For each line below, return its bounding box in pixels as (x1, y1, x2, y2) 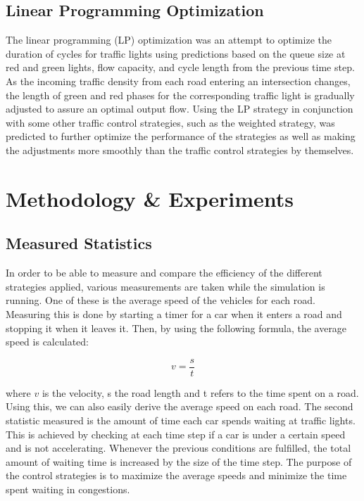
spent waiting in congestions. (6, 481, 130, 496)
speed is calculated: (6, 334, 89, 349)
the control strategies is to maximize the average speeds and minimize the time (6, 468, 347, 483)
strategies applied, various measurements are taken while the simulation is (6, 279, 325, 293)
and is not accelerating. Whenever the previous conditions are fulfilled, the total (6, 440, 351, 455)
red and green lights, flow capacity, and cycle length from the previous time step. (6, 60, 355, 75)
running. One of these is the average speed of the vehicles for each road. (6, 293, 315, 307)
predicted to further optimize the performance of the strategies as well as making (6, 129, 356, 144)
